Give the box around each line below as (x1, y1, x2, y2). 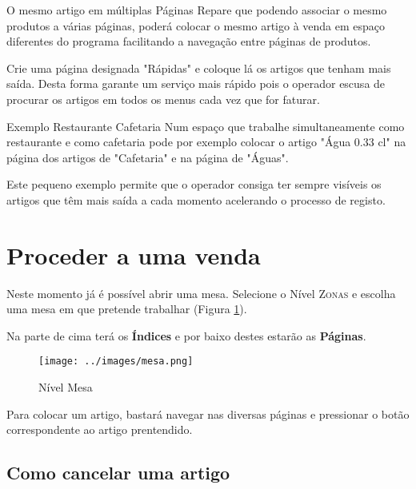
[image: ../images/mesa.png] (38, 356, 194, 368)
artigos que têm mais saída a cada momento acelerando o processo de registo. (6, 191, 386, 208)
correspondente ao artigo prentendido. (6, 421, 193, 438)
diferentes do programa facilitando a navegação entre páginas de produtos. (6, 33, 371, 50)
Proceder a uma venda (6, 238, 261, 271)
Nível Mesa (38, 379, 93, 396)
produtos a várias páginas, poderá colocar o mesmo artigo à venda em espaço (6, 17, 386, 34)
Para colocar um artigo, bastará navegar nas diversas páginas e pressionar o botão (6, 405, 410, 422)
